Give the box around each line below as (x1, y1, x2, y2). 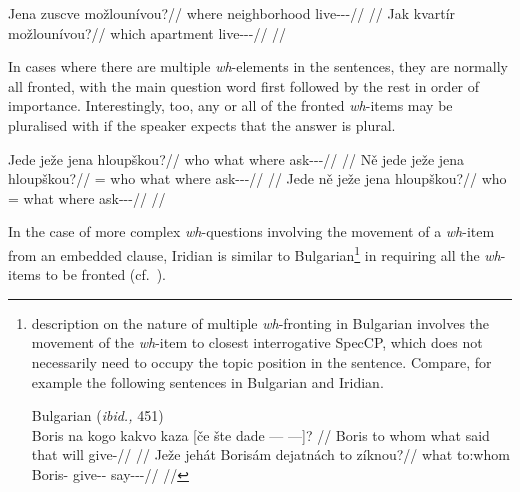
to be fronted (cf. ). (45, 264, 167, 285)
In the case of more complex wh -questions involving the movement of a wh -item (8, 221, 495, 242)
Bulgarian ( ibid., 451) (31, 405, 164, 426)
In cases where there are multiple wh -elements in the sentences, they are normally (8, 56, 508, 77)
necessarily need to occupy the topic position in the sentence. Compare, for (31, 351, 492, 372)
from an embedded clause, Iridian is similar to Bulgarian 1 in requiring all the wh (8, 241, 501, 265)
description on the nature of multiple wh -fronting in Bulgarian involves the (31, 312, 490, 333)
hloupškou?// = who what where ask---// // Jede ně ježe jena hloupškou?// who (8, 168, 507, 189)
